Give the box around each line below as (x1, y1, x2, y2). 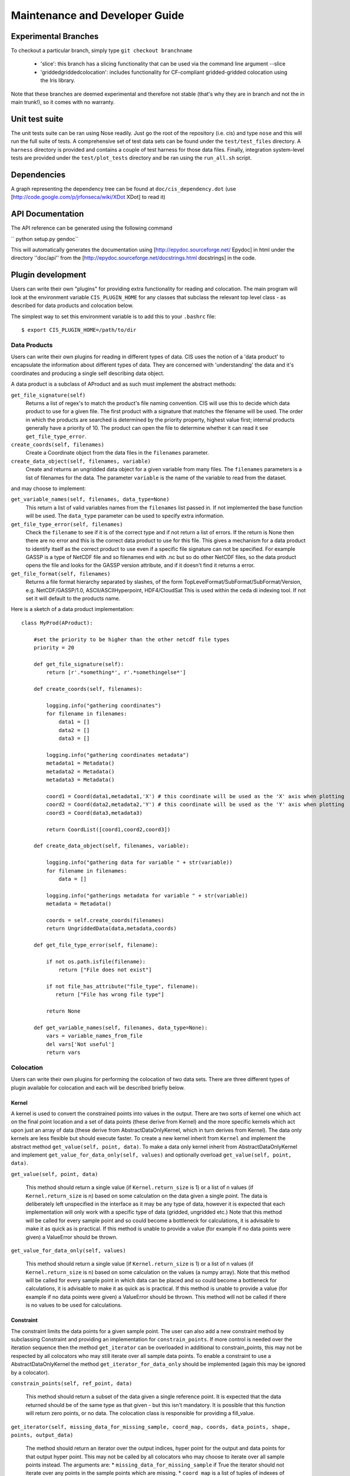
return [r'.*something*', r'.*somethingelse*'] (46, 669, 186, 676)
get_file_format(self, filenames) (11, 570, 111, 577)
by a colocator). (11, 1369, 49, 1376)
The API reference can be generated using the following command (11, 224, 173, 231)
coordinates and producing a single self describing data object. (11, 370, 165, 377)
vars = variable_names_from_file (46, 1033, 143, 1039)
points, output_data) (11, 1432, 74, 1438)
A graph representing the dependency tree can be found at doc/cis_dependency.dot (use (11, 185, 236, 192)
